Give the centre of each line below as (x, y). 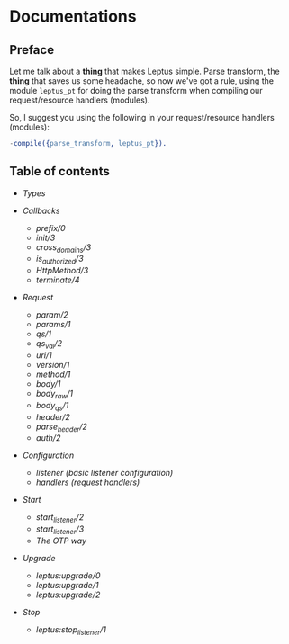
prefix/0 (50, 228)
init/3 (45, 237)
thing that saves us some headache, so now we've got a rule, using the (142, 81)
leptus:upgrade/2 (68, 595)
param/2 (52, 315)
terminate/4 (58, 280)
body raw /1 (54, 395)
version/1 (53, 365)
